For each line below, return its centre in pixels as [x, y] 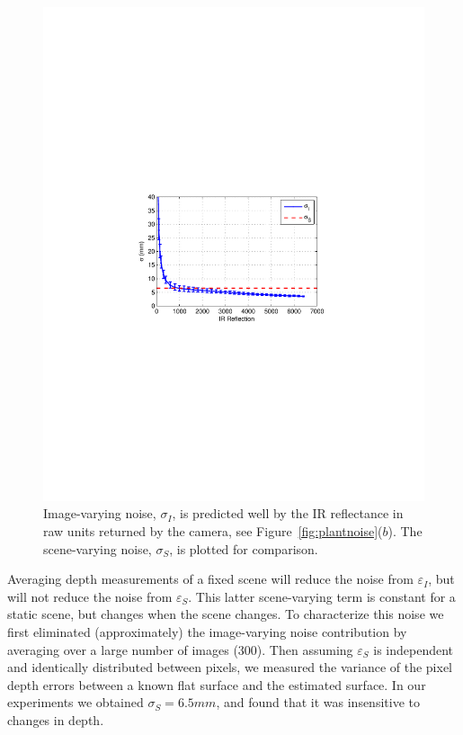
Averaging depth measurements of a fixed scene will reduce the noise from [210, 579]
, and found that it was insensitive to [318, 702]
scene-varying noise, [98, 548]
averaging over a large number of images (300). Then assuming [180, 649]
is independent [413, 649]
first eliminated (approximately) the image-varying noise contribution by [207, 632]
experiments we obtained [76, 702]
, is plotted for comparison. [244, 548]
